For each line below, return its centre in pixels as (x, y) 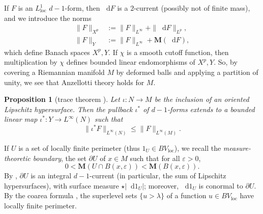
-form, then (82, 8)
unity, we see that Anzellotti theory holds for (74, 82)
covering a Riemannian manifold (54, 72)
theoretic (17, 158)
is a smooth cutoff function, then (178, 52)
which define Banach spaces (47, 52)
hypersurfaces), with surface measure (62, 185)
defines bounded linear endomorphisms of (131, 62)
